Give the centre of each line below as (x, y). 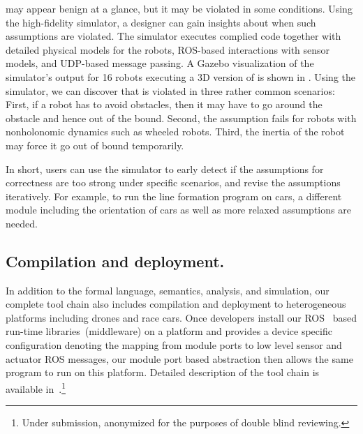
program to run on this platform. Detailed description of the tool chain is (163, 372)
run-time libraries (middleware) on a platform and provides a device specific (169, 331)
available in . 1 (36, 387)
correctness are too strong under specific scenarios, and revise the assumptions (173, 182)
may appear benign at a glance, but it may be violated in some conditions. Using (179, 8)
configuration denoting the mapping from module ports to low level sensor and (174, 345)
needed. (22, 223)
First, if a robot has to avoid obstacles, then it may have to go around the (164, 104)
